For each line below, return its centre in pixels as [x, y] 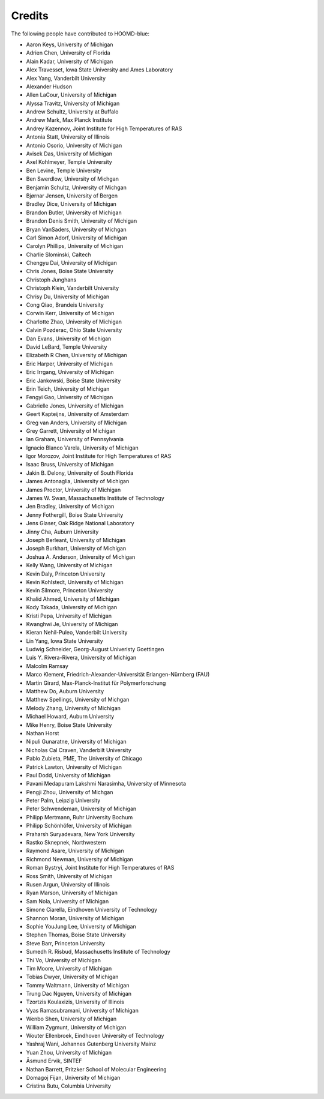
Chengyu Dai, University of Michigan [71, 263]
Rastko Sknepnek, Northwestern [66, 843]
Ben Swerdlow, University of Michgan [73, 179]
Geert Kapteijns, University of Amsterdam [77, 414]
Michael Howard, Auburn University [70, 717]
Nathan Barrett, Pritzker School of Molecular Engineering [97, 1069]
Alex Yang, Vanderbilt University [66, 78]
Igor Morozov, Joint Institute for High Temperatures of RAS [99, 456]
